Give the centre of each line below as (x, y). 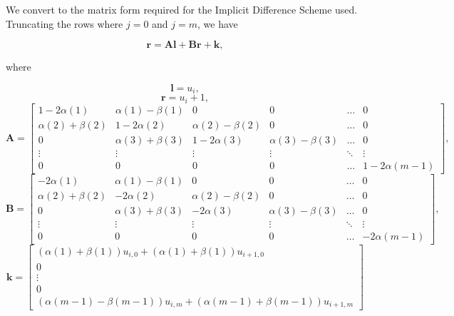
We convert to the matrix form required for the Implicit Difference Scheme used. (182, 9)
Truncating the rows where (65, 23)
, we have (218, 23)
